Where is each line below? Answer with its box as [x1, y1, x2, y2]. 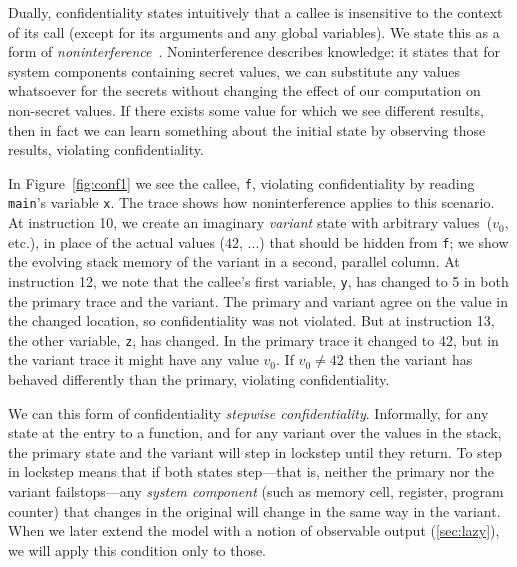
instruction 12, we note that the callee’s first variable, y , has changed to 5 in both [8, 270, 509, 291]
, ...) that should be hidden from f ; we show [239, 231, 509, 252]
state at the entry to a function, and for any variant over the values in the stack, [8, 422, 502, 443]
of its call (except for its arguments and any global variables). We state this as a [8, 21, 500, 42]
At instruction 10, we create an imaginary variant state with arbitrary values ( [8, 212, 493, 233]
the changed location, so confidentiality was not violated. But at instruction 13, [8, 310, 495, 331]
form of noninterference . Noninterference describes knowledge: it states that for [8, 41, 501, 62]
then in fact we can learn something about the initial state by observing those [8, 119, 486, 140]
